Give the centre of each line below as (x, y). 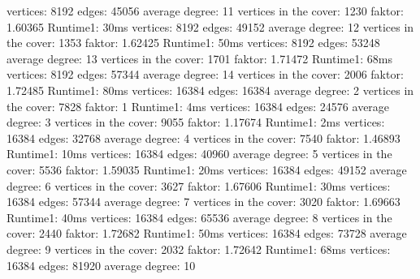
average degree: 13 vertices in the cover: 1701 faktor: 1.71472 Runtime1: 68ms (199, 58)
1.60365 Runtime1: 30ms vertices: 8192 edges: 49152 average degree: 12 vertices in (210, 26)
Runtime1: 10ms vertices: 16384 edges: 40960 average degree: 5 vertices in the (199, 154)
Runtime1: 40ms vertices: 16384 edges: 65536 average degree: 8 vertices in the (199, 217)
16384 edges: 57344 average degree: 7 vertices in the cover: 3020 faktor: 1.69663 (204, 202)
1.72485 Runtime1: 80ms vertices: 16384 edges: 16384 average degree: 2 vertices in (210, 90)
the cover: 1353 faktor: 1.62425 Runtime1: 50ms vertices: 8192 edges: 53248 (193, 43)
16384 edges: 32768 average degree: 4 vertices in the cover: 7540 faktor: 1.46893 (204, 137)
